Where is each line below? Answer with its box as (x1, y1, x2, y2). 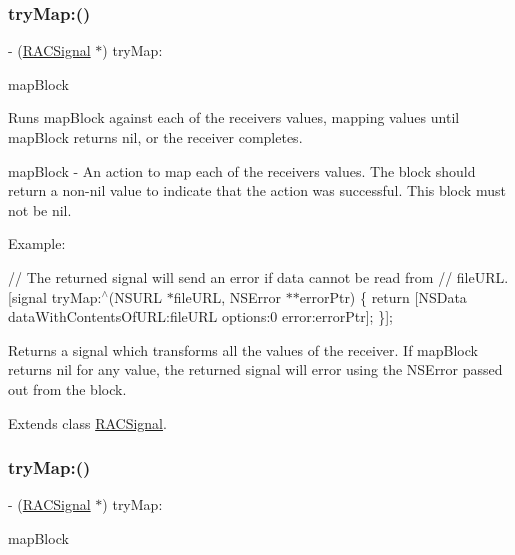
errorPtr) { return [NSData (299, 286, 467, 307)
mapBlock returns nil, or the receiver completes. (8, 127, 303, 147)
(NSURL (108, 286, 163, 307)
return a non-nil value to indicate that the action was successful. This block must (8, 180, 506, 201)
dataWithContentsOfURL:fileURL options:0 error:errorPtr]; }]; (8, 306, 393, 327)
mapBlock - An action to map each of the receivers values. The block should (8, 160, 476, 181)
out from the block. (8, 378, 127, 399)
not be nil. (8, 199, 72, 220)
